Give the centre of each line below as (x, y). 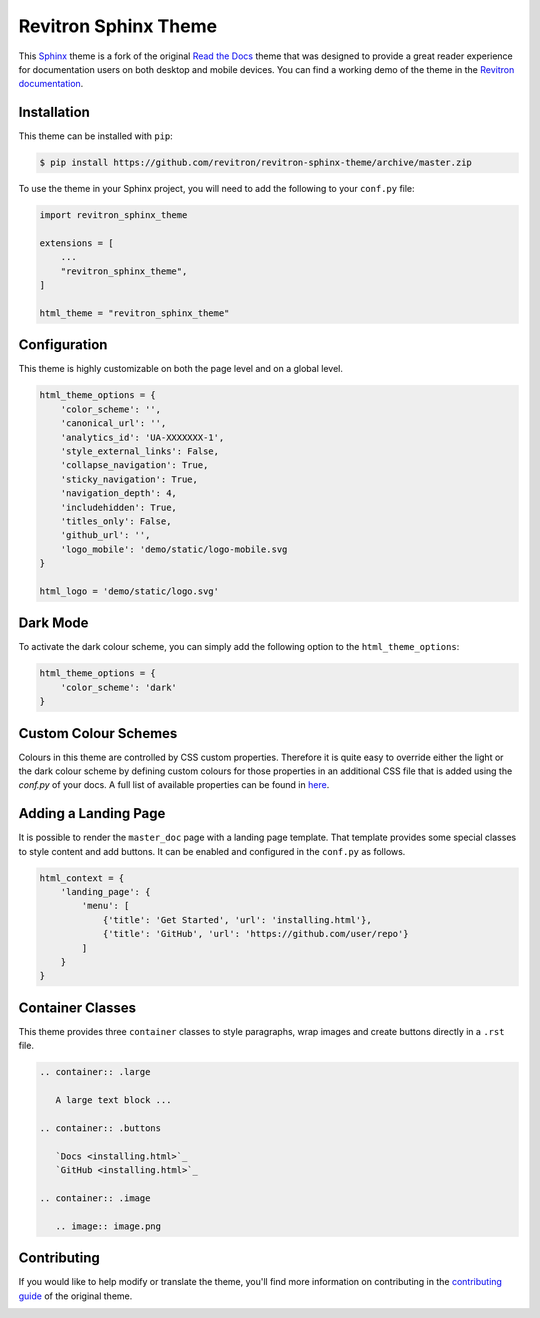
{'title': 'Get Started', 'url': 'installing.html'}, (237, 919)
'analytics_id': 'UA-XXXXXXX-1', (142, 437)
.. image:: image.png (108, 1226)
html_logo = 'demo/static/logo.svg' (129, 591)
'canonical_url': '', (113, 423)
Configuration (63, 345)
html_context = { (82, 878)
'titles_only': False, (116, 521)
